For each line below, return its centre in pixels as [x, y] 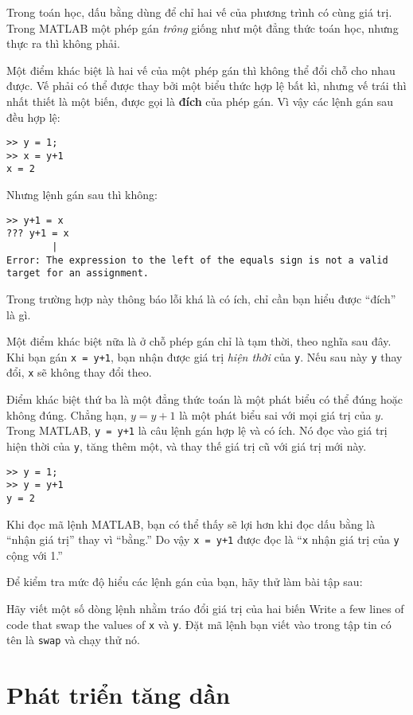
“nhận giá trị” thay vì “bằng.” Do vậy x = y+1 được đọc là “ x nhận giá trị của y [203, 539]
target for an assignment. [78, 273]
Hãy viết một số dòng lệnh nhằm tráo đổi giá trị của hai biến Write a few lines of [205, 608]
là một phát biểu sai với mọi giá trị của [275, 414]
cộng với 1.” [35, 555]
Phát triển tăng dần [119, 695]
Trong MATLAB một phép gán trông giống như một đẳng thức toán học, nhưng [203, 27]
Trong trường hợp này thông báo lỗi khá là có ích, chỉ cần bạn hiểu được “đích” [201, 299]
